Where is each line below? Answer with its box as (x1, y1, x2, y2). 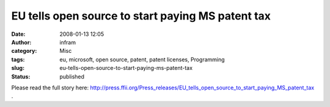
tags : (11, 55, 25, 63)
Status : (11, 73, 31, 80)
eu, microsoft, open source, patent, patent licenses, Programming (59, 55, 226, 63)
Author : (11, 38, 32, 46)
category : (11, 47, 37, 55)
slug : (11, 64, 24, 72)
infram (59, 38, 76, 46)
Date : (11, 30, 26, 38)
